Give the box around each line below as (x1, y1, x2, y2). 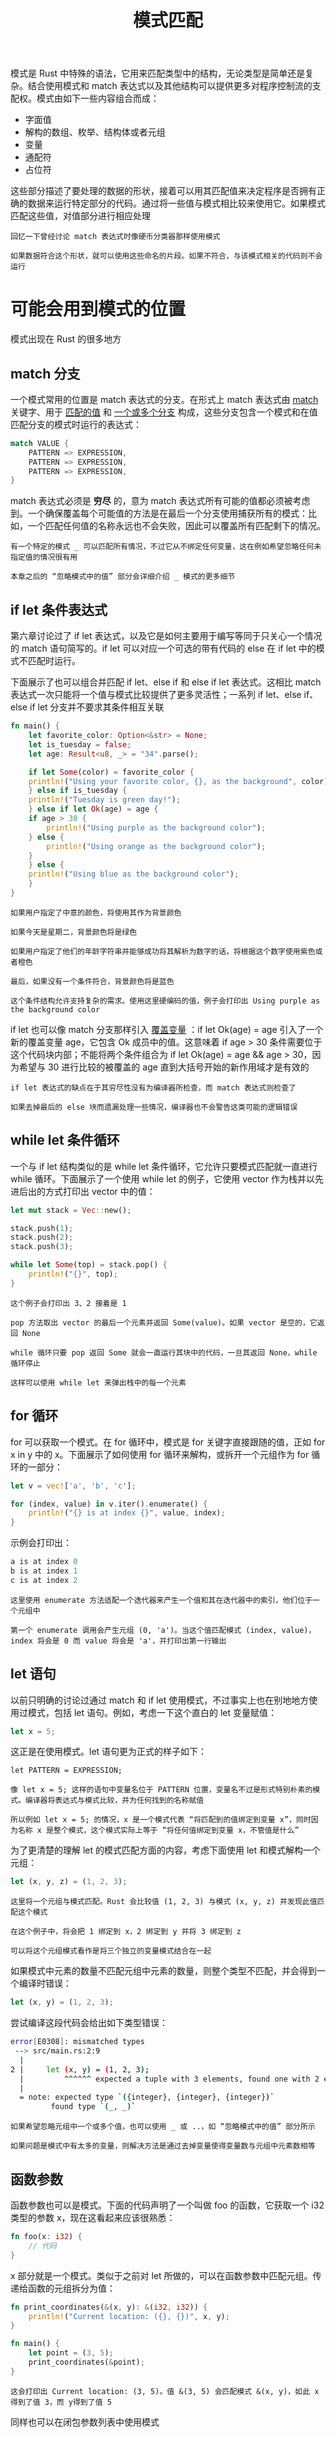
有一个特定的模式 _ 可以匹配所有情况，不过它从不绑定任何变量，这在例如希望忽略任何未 (10, 542, 322, 552)
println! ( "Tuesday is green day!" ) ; (28, 795, 182, 805)
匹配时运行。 (27, 655, 81, 667)
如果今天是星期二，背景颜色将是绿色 (10, 927, 138, 937)
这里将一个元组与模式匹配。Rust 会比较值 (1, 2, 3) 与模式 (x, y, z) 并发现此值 (10, 1897, 318, 1907)
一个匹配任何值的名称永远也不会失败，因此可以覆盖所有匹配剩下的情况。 (27, 520, 326, 532)
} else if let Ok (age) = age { (28, 804, 159, 815)
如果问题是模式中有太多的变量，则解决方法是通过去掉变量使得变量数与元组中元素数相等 (10, 2141, 316, 2151)
